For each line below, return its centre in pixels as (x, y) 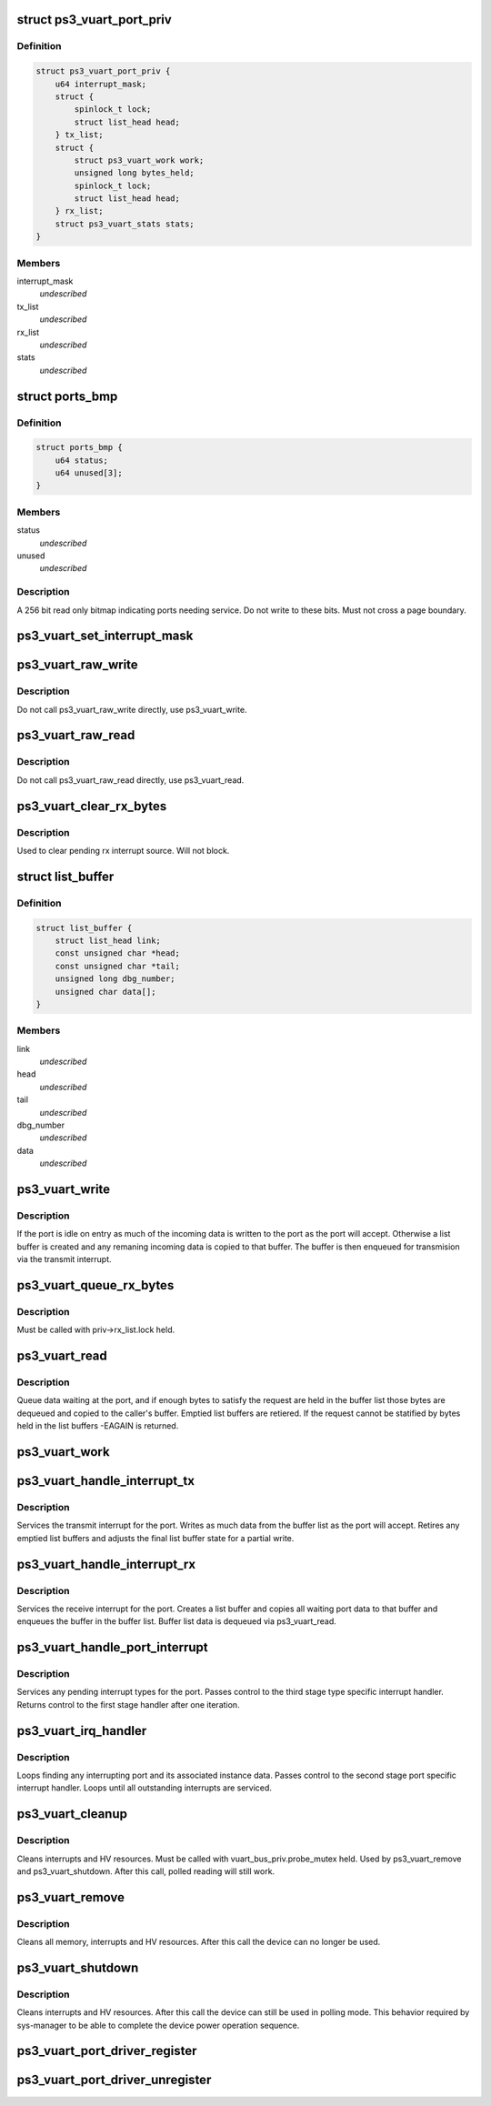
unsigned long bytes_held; (134, 173)
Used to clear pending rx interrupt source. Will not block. (123, 850)
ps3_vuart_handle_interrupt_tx (106, 1481)
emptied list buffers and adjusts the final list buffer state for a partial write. (155, 1538)
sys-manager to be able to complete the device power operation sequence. (158, 2025)
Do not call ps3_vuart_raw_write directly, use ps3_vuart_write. (132, 709)
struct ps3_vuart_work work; (139, 160)
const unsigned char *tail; (118, 966)
